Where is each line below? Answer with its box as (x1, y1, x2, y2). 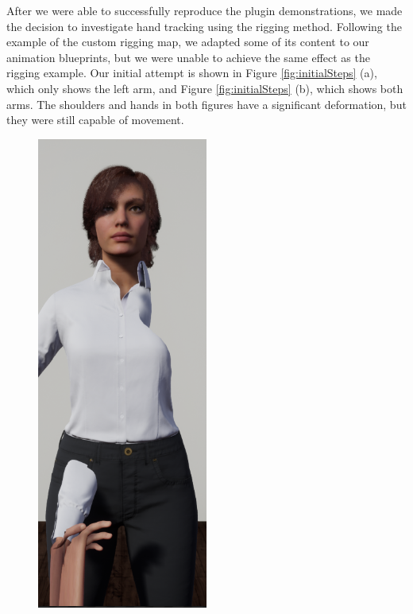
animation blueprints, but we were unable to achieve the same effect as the (6, 49, 370, 65)
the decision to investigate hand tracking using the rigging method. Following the (6, 17, 402, 34)
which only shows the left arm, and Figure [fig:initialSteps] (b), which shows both (6, 80, 403, 96)
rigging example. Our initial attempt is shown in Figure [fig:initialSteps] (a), (6, 64, 377, 81)
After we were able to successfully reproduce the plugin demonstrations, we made (6, 2, 403, 18)
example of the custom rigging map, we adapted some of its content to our (6, 33, 369, 50)
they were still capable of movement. (6, 111, 184, 128)
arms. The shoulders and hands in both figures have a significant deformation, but (6, 95, 407, 112)
